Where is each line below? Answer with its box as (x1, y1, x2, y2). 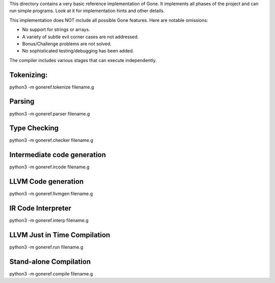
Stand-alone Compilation (9, 257, 91, 266)
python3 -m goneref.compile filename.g (9, 270, 93, 277)
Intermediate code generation (9, 151, 106, 159)
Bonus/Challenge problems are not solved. (22, 41, 112, 47)
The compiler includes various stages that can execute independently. (9, 57, 157, 63)
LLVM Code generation (9, 177, 84, 186)
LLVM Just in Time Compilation (9, 231, 111, 239)
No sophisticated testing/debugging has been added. (22, 48, 134, 54)
